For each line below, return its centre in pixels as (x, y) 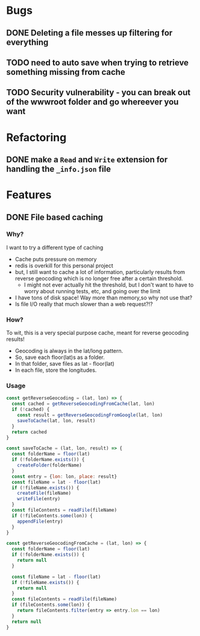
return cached (29, 432)
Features (29, 195)
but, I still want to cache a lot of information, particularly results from (100, 272)
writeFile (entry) (39, 499)
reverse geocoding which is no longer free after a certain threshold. (99, 278)
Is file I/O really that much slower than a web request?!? (84, 304)
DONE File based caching (55, 217)
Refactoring (36, 137)
